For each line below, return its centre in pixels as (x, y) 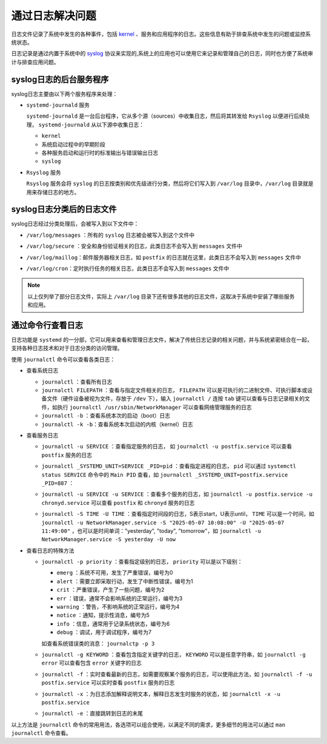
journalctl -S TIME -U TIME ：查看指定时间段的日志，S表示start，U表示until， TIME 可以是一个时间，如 (178, 514)
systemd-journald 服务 (58, 105)
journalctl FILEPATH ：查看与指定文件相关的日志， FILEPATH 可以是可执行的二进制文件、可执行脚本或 (174, 390)
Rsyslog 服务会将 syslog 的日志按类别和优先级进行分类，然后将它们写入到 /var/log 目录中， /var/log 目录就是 (170, 184)
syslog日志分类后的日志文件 (64, 209)
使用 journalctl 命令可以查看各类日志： (63, 359)
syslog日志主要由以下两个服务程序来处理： (64, 93)
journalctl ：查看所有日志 (77, 382)
